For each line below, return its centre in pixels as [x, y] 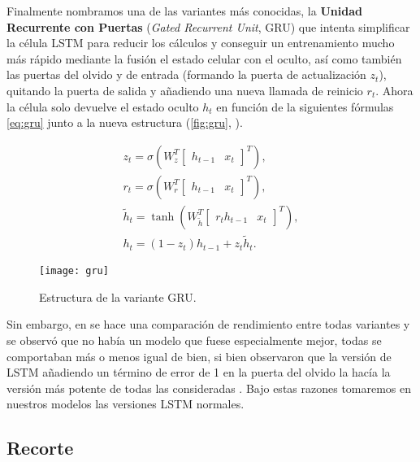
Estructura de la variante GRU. [118, 296]
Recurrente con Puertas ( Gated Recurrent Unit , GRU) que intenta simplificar [208, 26]
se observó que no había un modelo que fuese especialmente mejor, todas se [194, 340]
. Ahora [394, 90]
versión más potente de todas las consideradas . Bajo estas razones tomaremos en [209, 388]
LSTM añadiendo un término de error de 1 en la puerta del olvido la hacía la [199, 372]
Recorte [40, 448]
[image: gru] [74, 271]
